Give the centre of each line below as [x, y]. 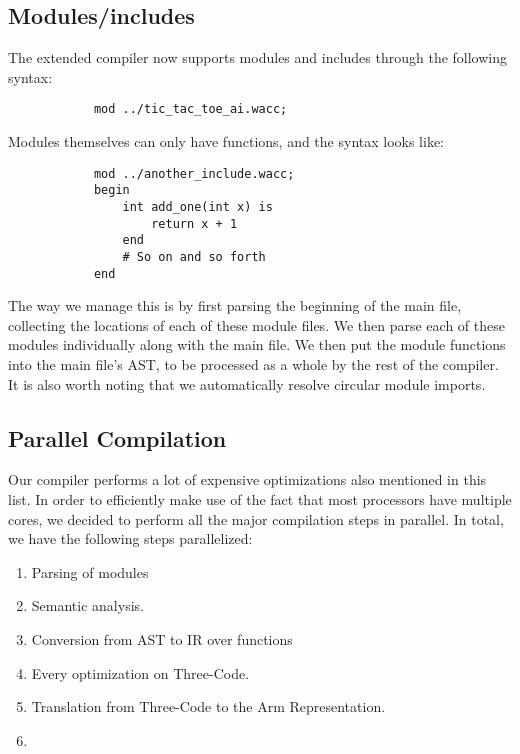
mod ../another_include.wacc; [194, 173]
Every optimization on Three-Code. [140, 672]
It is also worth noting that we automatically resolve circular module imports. [247, 383]
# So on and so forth [194, 256]
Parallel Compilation [117, 437]
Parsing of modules [90, 571]
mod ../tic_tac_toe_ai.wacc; [190, 109]
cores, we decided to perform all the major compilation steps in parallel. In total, [256, 518]
